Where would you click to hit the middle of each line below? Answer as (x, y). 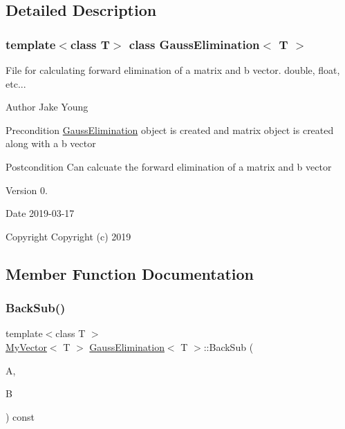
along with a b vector (51, 143)
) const (20, 416)
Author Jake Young (47, 107)
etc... (16, 83)
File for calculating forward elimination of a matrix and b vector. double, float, (173, 70)
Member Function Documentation (130, 273)
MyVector (26, 346)
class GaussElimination (194, 44)
